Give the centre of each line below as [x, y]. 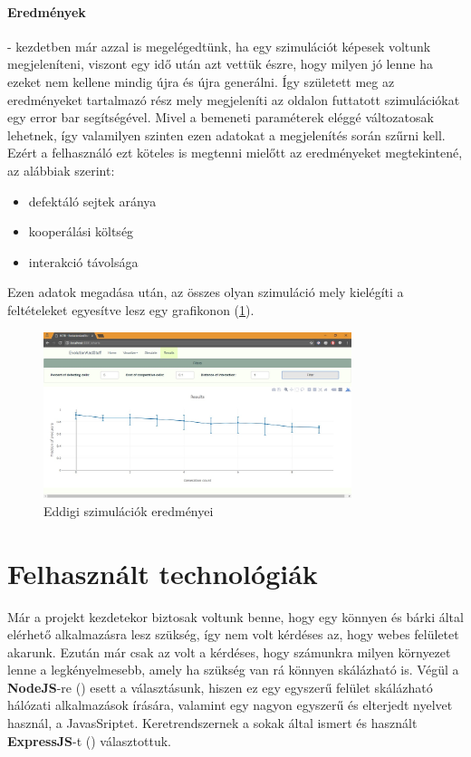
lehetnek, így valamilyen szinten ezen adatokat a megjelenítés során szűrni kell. [226, 134]
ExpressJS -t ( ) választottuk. [89, 740]
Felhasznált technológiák [163, 573]
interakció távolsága [83, 261]
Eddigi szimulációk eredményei [129, 510]
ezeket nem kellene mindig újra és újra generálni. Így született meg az [201, 81]
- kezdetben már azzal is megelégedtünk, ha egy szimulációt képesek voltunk [219, 46]
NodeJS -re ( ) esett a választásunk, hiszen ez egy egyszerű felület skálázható [220, 687]
